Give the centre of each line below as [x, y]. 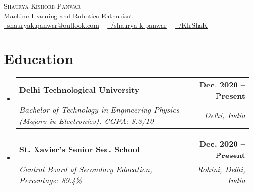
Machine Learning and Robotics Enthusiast [68, 15]
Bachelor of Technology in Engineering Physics [99, 109]
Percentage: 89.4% [51, 180]
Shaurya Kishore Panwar [43, 6]
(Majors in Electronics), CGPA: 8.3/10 [86, 121]
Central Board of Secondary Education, [86, 169]
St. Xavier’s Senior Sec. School [80, 149]
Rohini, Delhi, [221, 169]
